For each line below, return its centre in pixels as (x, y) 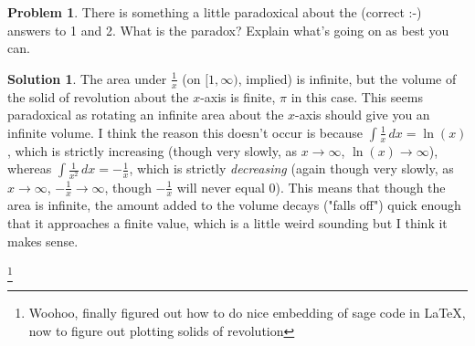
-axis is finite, (238, 96)
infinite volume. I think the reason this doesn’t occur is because (185, 132)
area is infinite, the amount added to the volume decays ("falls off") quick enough (234, 205)
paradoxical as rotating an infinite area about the (146, 115)
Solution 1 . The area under (87, 78)
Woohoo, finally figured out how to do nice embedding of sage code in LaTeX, (247, 313)
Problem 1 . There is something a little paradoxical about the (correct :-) (215, 12)
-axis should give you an (363, 115)
